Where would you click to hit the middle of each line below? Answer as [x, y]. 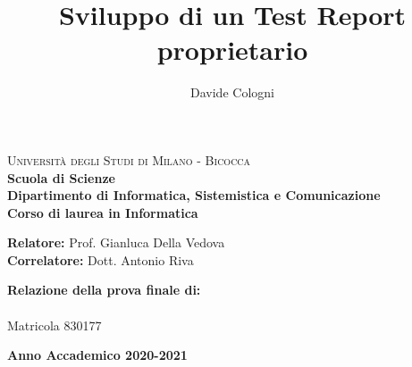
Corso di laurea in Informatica [103, 212]
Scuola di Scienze [61, 177]
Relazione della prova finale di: [104, 290]
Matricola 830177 [55, 325]
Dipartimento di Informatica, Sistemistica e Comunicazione [194, 195]
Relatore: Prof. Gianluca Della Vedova [116, 242]
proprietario [232, 50]
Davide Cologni [232, 92]
